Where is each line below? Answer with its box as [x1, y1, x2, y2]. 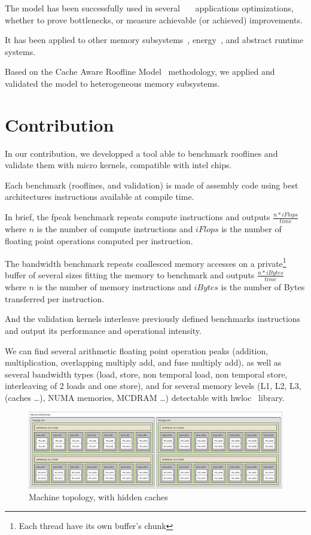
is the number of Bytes [221, 281, 305, 293]
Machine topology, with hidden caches [29, 490, 168, 503]
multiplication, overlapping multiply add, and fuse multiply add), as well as [5, 356, 282, 369]
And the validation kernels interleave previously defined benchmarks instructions [5, 312, 301, 325]
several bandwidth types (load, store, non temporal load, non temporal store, [5, 367, 288, 380]
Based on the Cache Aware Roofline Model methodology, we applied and [5, 65, 275, 78]
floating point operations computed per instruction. [5, 234, 193, 247]
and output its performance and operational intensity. [5, 324, 202, 336]
